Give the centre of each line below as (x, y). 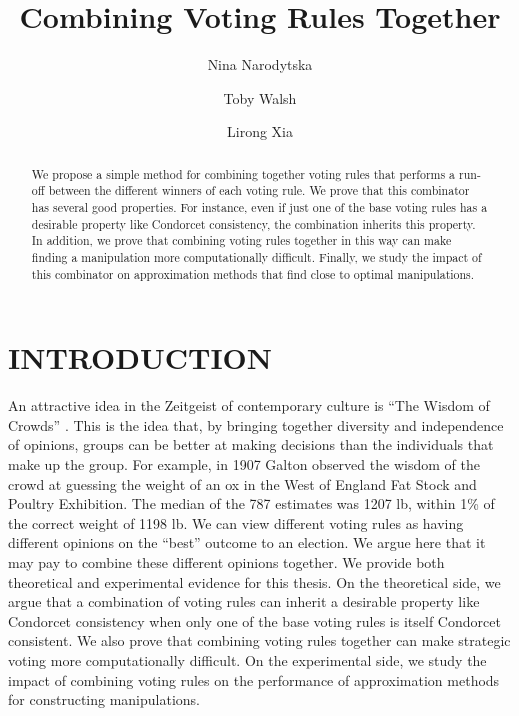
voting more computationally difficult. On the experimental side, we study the (247, 659)
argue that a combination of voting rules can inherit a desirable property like (244, 601)
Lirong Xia (260, 131)
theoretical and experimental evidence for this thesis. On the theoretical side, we (254, 581)
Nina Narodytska (260, 64)
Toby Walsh (260, 97)
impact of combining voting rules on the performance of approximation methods (254, 679)
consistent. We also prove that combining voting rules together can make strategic (259, 640)
